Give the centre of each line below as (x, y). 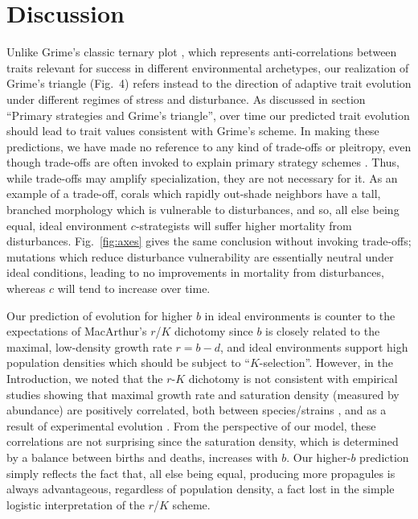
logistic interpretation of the (76, 504)
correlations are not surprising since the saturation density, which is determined (203, 441)
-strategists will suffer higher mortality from (244, 225)
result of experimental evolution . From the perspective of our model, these (191, 425)
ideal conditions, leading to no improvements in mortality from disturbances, (195, 272)
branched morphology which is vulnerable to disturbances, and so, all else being (203, 210)
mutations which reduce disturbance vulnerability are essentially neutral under (200, 256)
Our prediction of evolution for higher (100, 315)
